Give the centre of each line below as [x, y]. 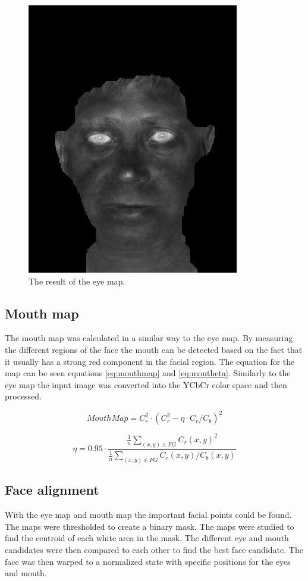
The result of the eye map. [77, 281]
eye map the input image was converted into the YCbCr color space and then [146, 384]
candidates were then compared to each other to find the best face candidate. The [154, 550]
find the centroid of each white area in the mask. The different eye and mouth [147, 538]
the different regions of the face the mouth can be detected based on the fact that [154, 349]
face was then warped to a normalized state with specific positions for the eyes [148, 561]
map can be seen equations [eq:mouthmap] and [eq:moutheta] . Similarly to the [148, 373]
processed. [23, 396]
